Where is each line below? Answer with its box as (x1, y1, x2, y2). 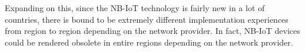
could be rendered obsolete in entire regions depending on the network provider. (5, 36, 293, 48)
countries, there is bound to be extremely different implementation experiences (5, 13, 289, 25)
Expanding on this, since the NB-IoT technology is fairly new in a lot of (5, 2, 265, 13)
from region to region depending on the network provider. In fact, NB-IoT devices (5, 25, 300, 37)
